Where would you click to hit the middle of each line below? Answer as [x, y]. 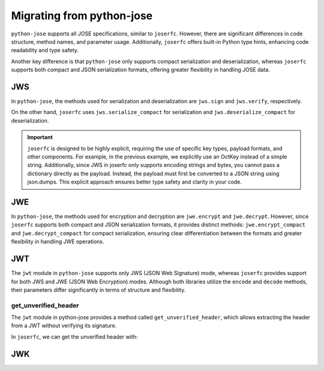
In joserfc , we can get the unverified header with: [74, 337]
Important [40, 137]
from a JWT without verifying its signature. [64, 326]
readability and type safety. [45, 50]
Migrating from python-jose [82, 16]
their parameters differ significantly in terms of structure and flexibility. [98, 290]
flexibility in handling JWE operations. [58, 242]
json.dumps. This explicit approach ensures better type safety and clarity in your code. [135, 182]
